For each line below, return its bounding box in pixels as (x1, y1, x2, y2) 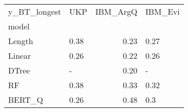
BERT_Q (8, 94, 43, 105)
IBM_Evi (145, 6, 180, 17)
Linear (8, 50, 31, 61)
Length (8, 35, 34, 47)
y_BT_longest (8, 6, 61, 17)
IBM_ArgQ (95, 6, 138, 17)
